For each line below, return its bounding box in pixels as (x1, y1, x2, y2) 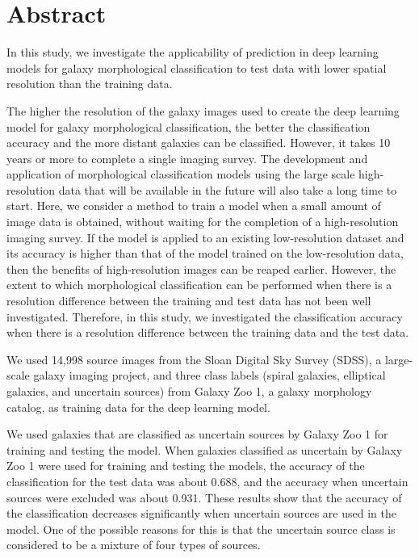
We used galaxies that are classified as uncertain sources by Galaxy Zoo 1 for (6, 426, 388, 443)
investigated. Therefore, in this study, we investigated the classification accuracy (6, 308, 403, 325)
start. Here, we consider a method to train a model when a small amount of (6, 197, 381, 214)
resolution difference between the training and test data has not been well (6, 292, 371, 309)
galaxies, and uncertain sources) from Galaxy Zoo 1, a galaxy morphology (6, 383, 372, 399)
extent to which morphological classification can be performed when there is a (6, 276, 392, 293)
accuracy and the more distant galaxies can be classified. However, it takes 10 (6, 134, 391, 151)
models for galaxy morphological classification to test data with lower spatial (6, 59, 387, 76)
